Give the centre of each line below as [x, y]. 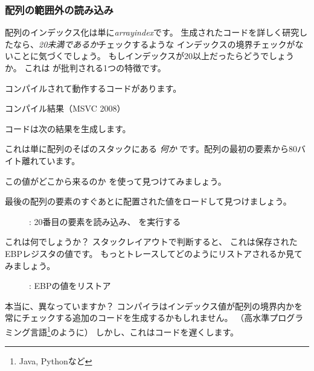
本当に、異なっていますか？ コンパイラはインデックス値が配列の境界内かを [154, 306]
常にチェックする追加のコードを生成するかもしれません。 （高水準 [137, 318]
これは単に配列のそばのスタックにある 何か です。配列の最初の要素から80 [151, 149]
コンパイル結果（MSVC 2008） [65, 108]
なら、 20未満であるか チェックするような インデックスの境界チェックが [154, 44]
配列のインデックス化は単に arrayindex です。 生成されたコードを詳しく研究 [152, 32]
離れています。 [51, 160]
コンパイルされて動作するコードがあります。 [93, 88]
